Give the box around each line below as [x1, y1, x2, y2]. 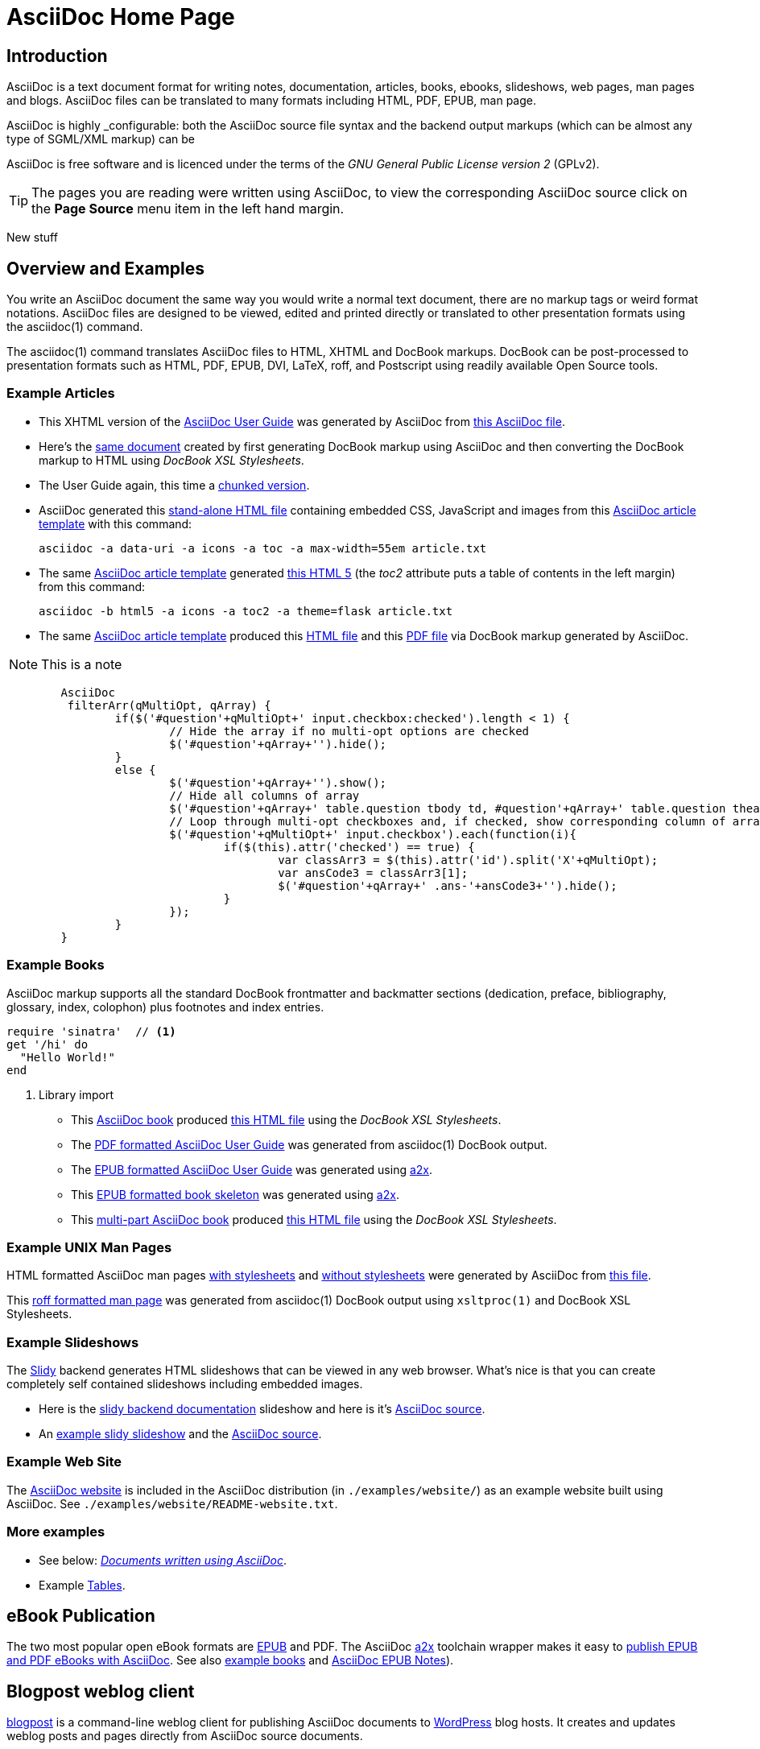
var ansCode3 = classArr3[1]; [278, 866, 469, 879]
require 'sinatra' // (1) [6, 1024, 176, 1038]
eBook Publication [6, 1605, 155, 1626]
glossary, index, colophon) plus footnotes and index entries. [6, 999, 324, 1014]
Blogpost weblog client [6, 1681, 195, 1701]
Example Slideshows [6, 1333, 139, 1350]
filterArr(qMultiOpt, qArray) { [67, 698, 271, 712]
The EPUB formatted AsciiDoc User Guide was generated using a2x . [71, 1162, 433, 1176]
